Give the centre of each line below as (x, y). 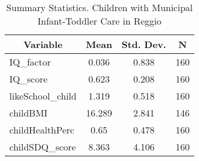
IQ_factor (30, 62)
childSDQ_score (43, 147)
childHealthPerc (42, 130)
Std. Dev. (144, 44)
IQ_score (29, 79)
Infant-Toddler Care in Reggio (99, 21)
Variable (43, 44)
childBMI (29, 113)
